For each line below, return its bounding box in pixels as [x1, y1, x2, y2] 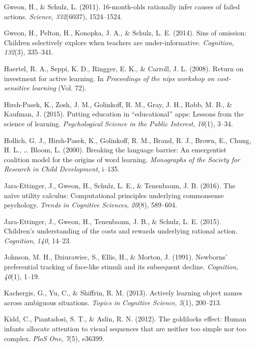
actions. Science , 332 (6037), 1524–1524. [4, 11, 122, 21]
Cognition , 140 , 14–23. [4, 235, 71, 245]
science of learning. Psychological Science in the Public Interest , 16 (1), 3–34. [4, 118, 233, 128]
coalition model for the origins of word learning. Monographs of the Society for [4, 154, 240, 164]
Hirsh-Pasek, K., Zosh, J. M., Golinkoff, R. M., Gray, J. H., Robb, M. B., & [4, 99, 232, 109]
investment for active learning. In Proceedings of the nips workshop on [4, 73, 215, 83]
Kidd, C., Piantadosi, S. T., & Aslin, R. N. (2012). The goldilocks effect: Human [4, 314, 246, 324]
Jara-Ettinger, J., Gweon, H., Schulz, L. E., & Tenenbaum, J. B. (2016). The [4, 180, 235, 190]
